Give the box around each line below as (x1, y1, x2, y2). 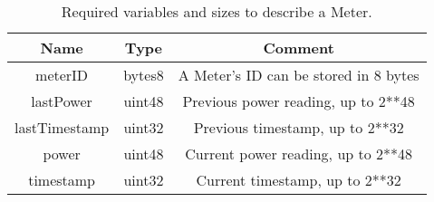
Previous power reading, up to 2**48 (182, 91, 415, 111)
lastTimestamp (14, 117, 110, 138)
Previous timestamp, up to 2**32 (193, 117, 404, 138)
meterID (35, 64, 89, 85)
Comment (263, 37, 334, 58)
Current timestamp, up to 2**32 (196, 169, 401, 190)
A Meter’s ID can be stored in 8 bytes (178, 64, 420, 85)
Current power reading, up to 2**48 (185, 143, 413, 164)
